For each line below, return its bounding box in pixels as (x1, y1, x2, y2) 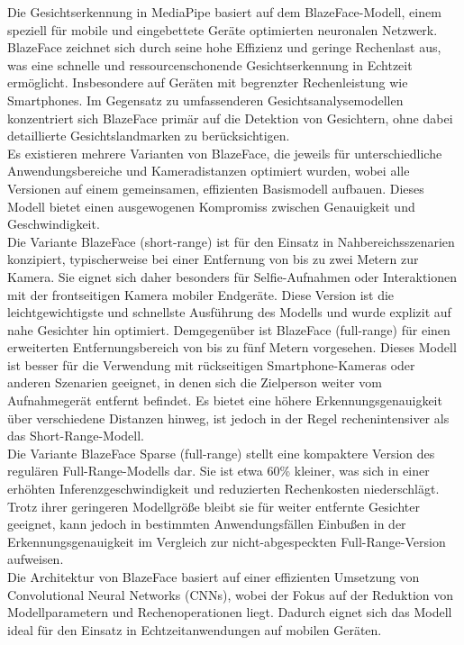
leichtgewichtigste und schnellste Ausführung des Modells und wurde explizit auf (7, 303, 451, 322)
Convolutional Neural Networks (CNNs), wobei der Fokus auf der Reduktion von (7, 585, 454, 604)
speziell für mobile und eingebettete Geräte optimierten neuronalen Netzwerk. (7, 20, 438, 39)
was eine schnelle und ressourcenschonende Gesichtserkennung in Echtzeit (7, 55, 413, 74)
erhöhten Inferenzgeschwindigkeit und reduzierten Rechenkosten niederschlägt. (7, 479, 440, 498)
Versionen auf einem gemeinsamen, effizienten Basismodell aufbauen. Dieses (7, 178, 424, 197)
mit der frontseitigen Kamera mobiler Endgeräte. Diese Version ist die (7, 285, 395, 304)
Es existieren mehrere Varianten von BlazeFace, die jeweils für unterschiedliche (7, 143, 442, 162)
